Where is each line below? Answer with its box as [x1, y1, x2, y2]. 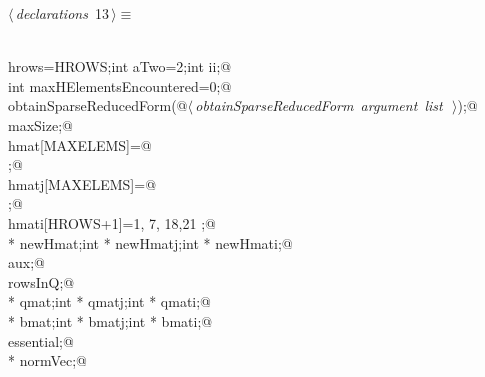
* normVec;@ [8, 350, 87, 371]
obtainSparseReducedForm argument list [195, 95, 443, 116]
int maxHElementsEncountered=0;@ [8, 75, 232, 96]
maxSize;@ [8, 114, 73, 135]
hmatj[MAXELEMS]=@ [8, 173, 157, 194]
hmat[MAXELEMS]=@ [8, 134, 152, 155]
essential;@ [8, 330, 74, 351]
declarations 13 [15, 3, 109, 23]
